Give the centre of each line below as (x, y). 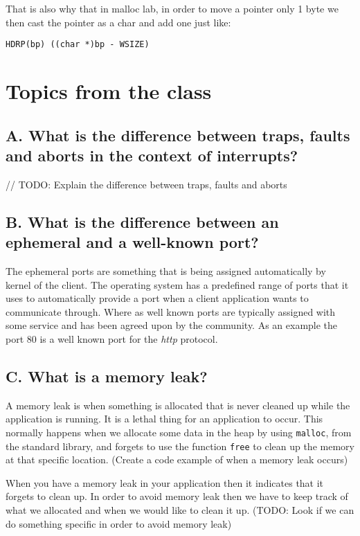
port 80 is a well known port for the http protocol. (112, 338)
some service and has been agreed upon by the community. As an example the (172, 325)
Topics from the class (109, 91)
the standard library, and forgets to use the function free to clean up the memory (180, 446)
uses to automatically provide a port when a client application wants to (157, 298)
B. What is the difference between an (142, 221)
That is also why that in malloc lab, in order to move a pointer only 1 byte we (172, 8)
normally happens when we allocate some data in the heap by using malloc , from (179, 432)
